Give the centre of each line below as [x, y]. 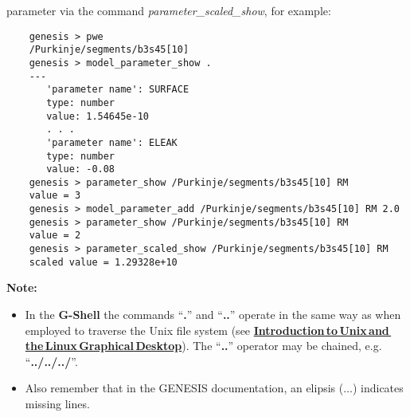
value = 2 [55, 236]
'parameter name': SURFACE [118, 90]
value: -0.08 [81, 169]
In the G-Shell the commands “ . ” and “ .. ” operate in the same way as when [213, 314]
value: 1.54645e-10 [98, 116]
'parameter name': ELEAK [112, 142]
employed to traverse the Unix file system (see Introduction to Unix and [207, 330]
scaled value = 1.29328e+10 [103, 262]
